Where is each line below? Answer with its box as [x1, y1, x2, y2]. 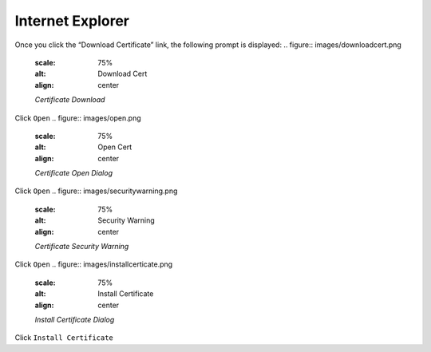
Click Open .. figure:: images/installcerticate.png [14, 259, 173, 269]
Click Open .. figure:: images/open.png [14, 113, 141, 123]
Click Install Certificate [14, 333, 113, 342]
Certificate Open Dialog [34, 168, 113, 178]
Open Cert [97, 142, 132, 152]
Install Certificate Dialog [34, 314, 115, 324]
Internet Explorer [14, 12, 130, 30]
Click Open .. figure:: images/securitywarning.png [14, 186, 178, 196]
